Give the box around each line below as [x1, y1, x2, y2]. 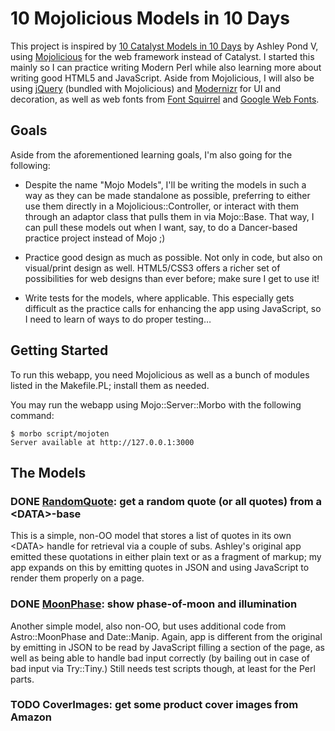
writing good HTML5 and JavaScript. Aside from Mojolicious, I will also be [10, 72, 315, 84]
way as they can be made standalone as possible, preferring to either [24, 189, 311, 201]
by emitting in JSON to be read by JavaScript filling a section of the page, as [10, 641, 325, 653]
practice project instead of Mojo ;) [24, 232, 166, 244]
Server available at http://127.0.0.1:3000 [10, 437, 195, 447]
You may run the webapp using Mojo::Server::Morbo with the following [10, 398, 302, 411]
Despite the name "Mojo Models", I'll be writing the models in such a [24, 178, 307, 191]
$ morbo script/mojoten [10, 428, 110, 439]
